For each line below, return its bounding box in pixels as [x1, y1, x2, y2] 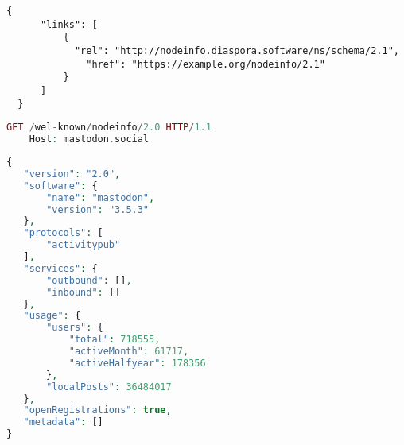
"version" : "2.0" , [23, 168, 121, 180]
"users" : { [46, 322, 103, 334]
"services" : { [23, 262, 98, 274]
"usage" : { [23, 310, 81, 322]
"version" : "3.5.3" [46, 203, 150, 215]
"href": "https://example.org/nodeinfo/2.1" [86, 58, 325, 70]
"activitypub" [46, 239, 121, 251]
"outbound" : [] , [46, 274, 132, 286]
